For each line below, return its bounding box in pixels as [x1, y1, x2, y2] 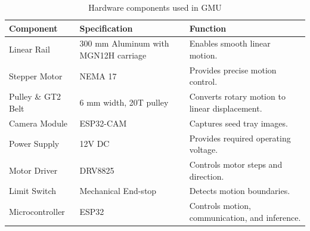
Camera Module [9, 116, 68, 129]
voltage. [189, 143, 218, 156]
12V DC [79, 137, 110, 150]
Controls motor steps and [189, 158, 283, 171]
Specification [79, 21, 133, 34]
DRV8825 [79, 164, 114, 176]
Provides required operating [189, 131, 291, 144]
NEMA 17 [79, 69, 117, 82]
